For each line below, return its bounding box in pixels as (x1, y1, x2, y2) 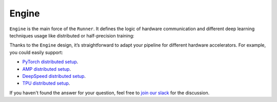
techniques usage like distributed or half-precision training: (9, 32, 134, 38)
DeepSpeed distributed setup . (22, 73, 86, 79)
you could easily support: (9, 49, 64, 55)
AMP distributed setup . (22, 66, 71, 72)
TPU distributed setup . (22, 80, 70, 87)
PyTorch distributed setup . (22, 59, 78, 65)
